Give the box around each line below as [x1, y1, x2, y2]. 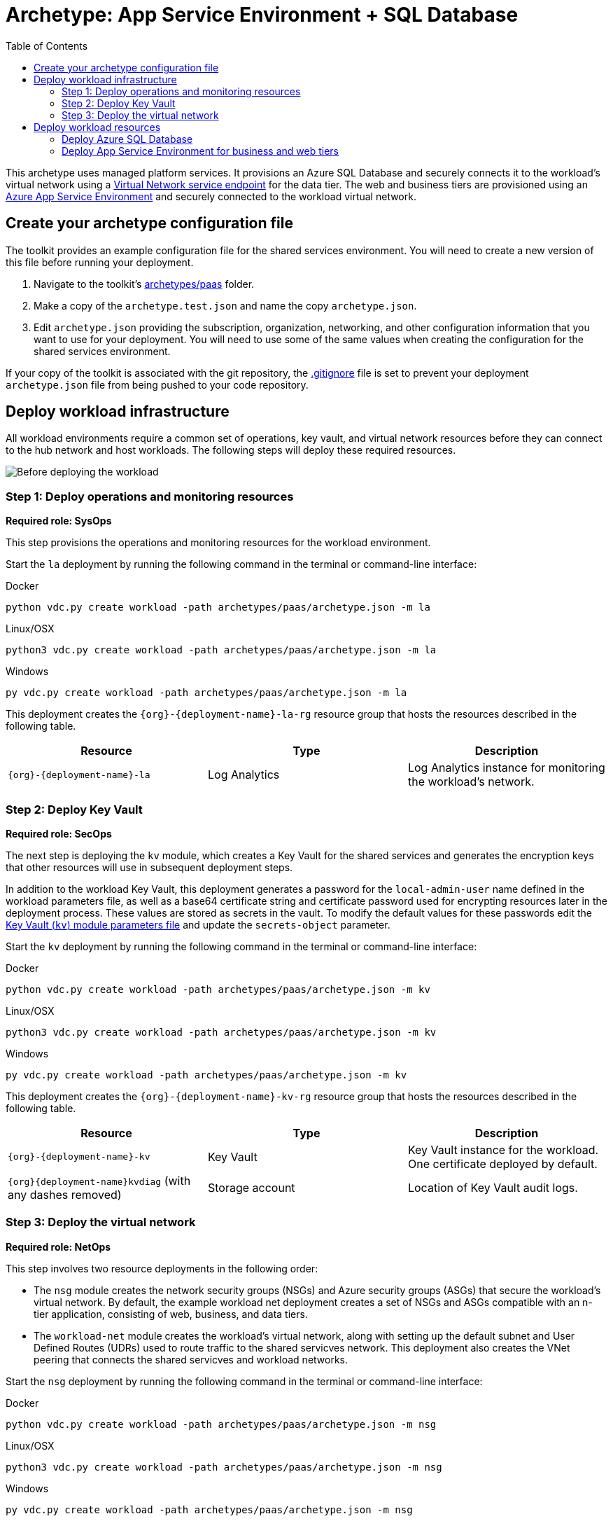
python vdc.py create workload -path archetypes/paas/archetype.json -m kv [6, 983, 430, 995]
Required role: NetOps [6, 1240, 111, 1253]
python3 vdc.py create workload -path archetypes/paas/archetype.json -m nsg [6, 1461, 442, 1473]
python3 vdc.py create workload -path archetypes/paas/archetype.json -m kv [6, 1026, 437, 1038]
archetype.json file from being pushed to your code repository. [6, 378, 309, 391]
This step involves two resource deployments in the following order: [6, 1262, 318, 1275]
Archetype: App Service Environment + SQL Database [6, 3, 519, 27]
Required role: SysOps [6, 515, 112, 527]
